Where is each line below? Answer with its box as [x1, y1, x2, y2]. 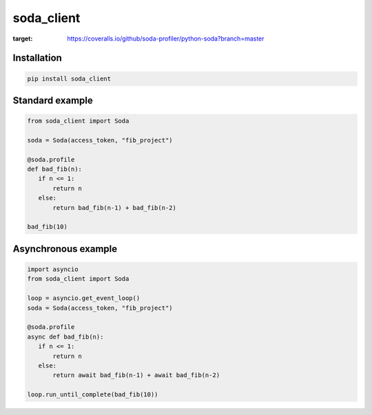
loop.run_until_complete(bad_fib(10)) [27, 391, 158, 398]
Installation [12, 52, 62, 64]
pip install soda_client [27, 74, 112, 83]
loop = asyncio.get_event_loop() [27, 295, 141, 302]
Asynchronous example [12, 243, 118, 255]
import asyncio [27, 266, 79, 273]
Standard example [12, 94, 93, 106]
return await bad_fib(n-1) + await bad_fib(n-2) [52, 372, 220, 379]
